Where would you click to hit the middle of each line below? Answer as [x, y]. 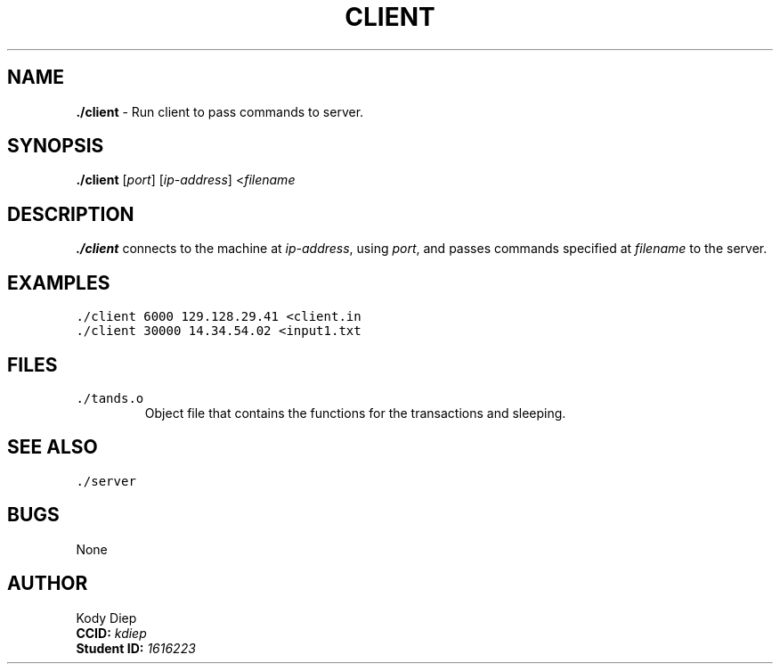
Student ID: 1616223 [136, 648]
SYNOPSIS [56, 146]
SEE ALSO [53, 447]
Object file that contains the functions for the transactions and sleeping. [355, 413]
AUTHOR [48, 584]
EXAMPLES [59, 282]
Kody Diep [106, 618]
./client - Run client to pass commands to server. [220, 111]
